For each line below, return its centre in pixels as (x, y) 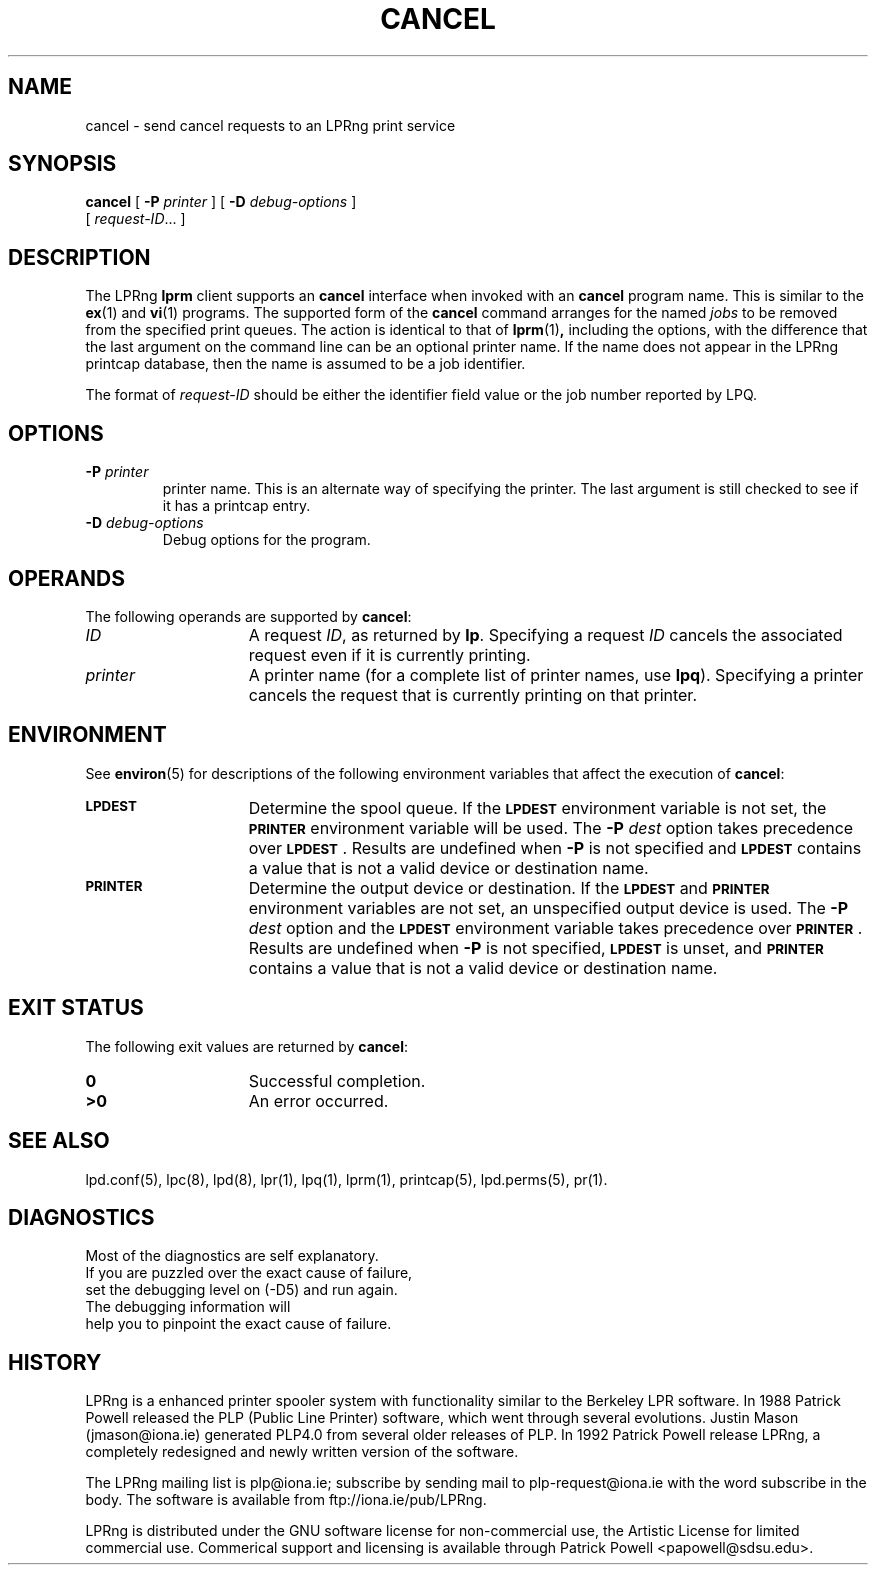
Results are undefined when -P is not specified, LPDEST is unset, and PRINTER (536, 947)
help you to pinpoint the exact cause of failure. (238, 1324)
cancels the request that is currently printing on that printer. (472, 694)
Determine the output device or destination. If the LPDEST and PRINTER (509, 887)
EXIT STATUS (76, 1008)
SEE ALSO (59, 1141)
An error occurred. (318, 1100)
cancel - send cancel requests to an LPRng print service (270, 125)
